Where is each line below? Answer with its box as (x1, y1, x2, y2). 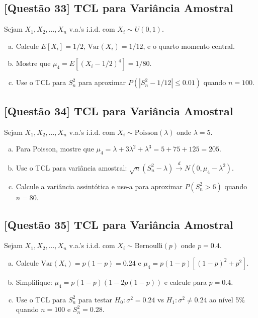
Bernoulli (134, 243, 163, 250)
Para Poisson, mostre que (16, 143, 94, 154)
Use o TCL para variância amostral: (16, 162, 127, 173)
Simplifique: (16, 276, 52, 287)
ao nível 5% (209, 294, 245, 304)
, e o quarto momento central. (143, 40, 235, 51)
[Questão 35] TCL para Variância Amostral (4, 216, 233, 232)
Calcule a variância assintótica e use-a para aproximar (16, 181, 183, 191)
